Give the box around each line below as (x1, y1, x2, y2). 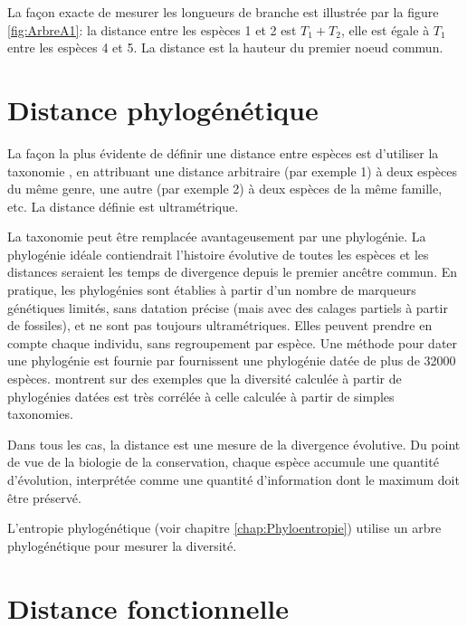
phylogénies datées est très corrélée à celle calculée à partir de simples (7, 386, 395, 405)
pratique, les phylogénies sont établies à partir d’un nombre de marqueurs (7, 280, 416, 299)
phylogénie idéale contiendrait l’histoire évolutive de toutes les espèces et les (7, 244, 429, 263)
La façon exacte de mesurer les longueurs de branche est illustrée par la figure (7, 3, 439, 21)
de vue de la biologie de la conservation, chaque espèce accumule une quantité (7, 452, 439, 471)
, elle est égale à (340, 20, 430, 39)
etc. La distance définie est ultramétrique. (7, 196, 239, 215)
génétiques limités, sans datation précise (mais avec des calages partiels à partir (7, 298, 448, 317)
